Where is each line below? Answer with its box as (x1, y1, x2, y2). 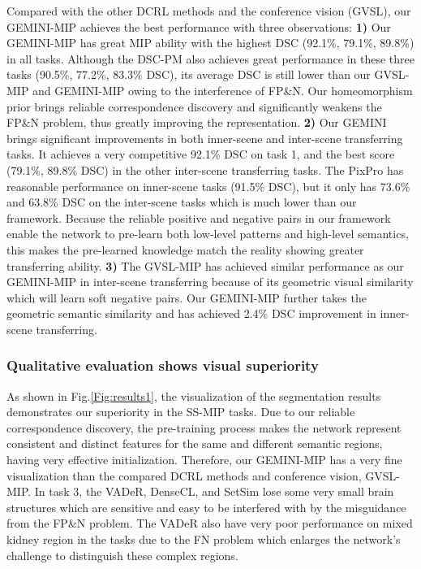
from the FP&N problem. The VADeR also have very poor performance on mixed (6, 515, 413, 532)
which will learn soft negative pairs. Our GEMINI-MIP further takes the (6, 289, 367, 306)
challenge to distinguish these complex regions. (6, 546, 238, 563)
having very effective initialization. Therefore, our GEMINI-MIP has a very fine (6, 451, 402, 468)
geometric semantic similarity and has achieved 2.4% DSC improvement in (6, 305, 376, 322)
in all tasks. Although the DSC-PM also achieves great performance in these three (6, 50, 415, 67)
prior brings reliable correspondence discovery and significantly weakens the (6, 98, 382, 115)
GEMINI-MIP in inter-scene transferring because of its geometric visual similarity (6, 273, 414, 290)
